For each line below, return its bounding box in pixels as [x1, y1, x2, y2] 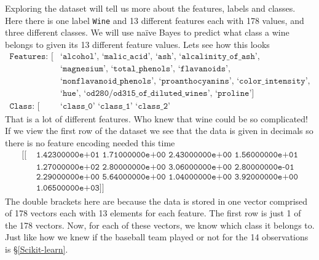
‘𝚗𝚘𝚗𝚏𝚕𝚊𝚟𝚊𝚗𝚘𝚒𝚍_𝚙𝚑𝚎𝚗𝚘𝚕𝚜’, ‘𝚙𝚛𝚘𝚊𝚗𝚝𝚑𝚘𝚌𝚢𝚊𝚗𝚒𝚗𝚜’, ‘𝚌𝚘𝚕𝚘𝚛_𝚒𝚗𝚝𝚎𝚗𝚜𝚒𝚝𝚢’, [60, 76, 310, 85]
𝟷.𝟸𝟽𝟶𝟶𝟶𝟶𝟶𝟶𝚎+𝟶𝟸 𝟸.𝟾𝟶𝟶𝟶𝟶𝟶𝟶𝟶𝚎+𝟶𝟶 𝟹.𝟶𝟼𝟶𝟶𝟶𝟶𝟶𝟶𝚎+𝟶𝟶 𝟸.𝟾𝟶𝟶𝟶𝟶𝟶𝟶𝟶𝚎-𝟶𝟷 [36, 163, 294, 172]
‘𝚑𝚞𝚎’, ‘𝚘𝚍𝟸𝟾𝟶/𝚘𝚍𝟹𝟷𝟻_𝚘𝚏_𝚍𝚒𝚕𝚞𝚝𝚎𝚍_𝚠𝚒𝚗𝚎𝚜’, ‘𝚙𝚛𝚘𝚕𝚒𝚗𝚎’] [60, 89, 254, 98]
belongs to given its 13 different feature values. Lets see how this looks [5, 37, 270, 50]
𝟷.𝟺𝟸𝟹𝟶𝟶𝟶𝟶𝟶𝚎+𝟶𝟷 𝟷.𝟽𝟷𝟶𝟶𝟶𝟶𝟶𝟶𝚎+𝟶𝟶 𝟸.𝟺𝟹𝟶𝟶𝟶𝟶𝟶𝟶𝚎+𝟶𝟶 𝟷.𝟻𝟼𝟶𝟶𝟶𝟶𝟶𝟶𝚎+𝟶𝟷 [36, 151, 298, 160]
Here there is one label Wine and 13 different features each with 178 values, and [5, 14, 304, 26]
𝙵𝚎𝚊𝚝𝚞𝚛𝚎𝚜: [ [9, 52, 53, 61]
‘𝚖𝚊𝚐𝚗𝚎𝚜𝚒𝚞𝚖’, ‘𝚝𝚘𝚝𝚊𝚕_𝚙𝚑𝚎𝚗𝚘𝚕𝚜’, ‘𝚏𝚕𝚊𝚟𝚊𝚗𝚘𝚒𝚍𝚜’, [60, 65, 230, 74]
